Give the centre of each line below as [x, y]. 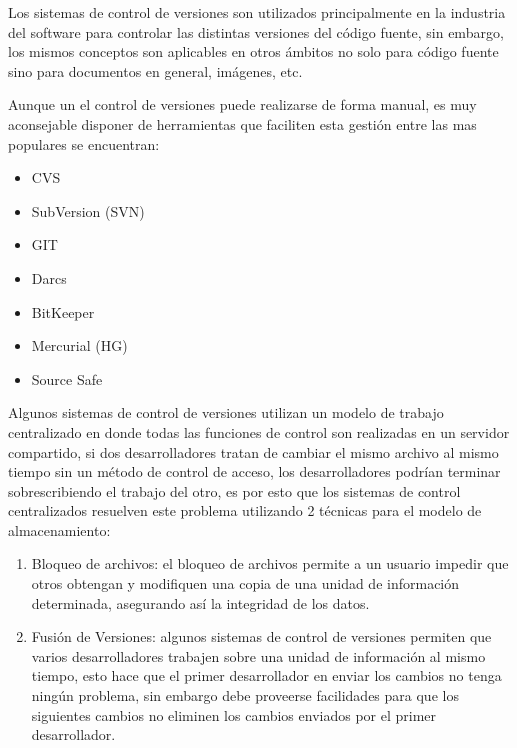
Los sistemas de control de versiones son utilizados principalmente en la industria [257, 12]
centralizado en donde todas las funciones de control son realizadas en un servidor [259, 431]
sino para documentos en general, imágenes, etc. [155, 70]
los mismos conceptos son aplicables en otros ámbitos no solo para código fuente [253, 51]
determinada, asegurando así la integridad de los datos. [200, 602]
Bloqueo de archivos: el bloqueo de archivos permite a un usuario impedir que [270, 563]
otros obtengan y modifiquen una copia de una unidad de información [245, 583]
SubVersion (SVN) [88, 210]
